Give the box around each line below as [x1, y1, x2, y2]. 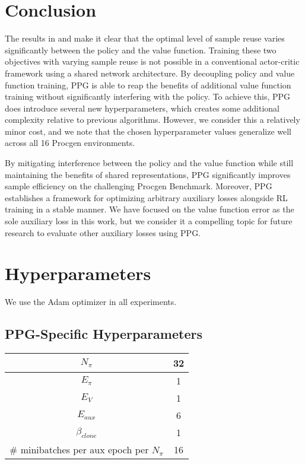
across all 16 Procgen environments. [5, 136, 135, 149]
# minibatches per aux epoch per [9, 443, 149, 457]
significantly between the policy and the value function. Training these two [5, 43, 277, 56]
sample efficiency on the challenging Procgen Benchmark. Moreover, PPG [5, 180, 272, 192]
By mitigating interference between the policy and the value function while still [5, 157, 294, 169]
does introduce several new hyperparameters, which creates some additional [5, 101, 279, 114]
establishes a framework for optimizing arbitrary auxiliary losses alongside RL [5, 191, 288, 204]
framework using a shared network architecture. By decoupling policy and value [5, 66, 295, 79]
